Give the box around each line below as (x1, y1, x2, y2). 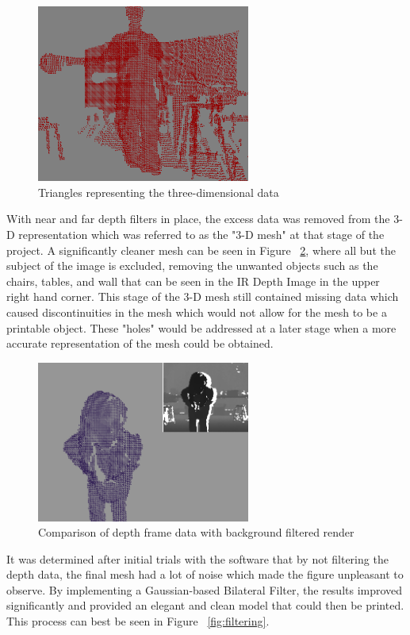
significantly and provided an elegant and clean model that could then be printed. (6, 597, 404, 614)
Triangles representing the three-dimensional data (38, 183, 279, 200)
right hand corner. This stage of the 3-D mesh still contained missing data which (6, 288, 399, 305)
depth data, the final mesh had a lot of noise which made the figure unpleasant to (6, 566, 404, 583)
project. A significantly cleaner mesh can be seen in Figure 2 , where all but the (6, 241, 396, 258)
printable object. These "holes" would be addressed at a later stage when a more (6, 319, 397, 336)
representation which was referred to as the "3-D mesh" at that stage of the (18, 225, 385, 242)
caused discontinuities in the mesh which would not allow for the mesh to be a (6, 303, 387, 320)
